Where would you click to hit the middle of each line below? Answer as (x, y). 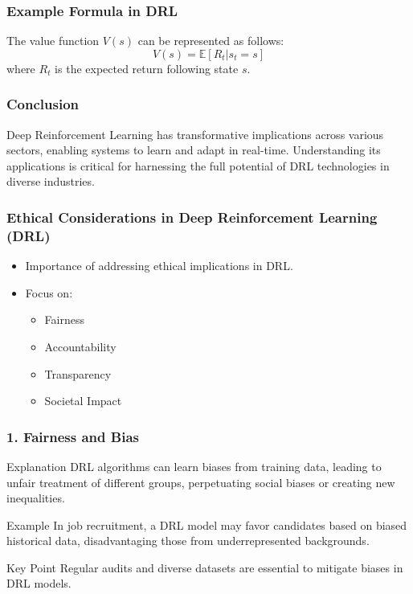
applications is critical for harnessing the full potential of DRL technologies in (198, 165)
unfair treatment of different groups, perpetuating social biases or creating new (201, 482)
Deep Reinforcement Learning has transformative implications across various (195, 134)
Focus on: (49, 292)
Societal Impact (83, 401)
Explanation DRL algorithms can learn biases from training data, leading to (194, 466)
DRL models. (39, 583)
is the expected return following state (147, 68)
